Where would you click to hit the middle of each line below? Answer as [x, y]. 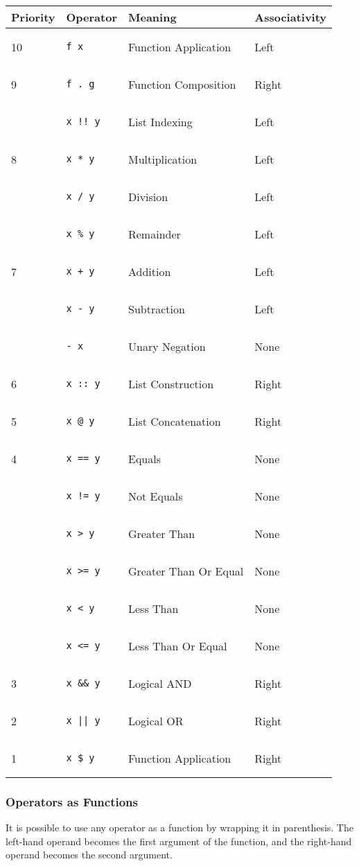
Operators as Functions [72, 801]
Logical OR [156, 720]
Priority [33, 17]
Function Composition [182, 84]
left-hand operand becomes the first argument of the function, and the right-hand [179, 841]
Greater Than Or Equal [186, 571]
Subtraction [156, 309]
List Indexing [160, 121]
